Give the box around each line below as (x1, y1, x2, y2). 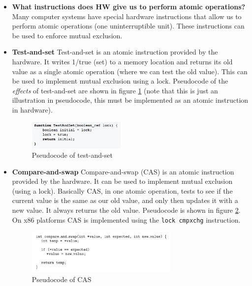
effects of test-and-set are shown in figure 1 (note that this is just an (12, 85, 218, 95)
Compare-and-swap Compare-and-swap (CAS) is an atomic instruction (12, 166, 234, 176)
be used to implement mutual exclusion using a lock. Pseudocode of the (12, 76, 228, 86)
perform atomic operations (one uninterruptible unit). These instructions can (12, 21, 245, 31)
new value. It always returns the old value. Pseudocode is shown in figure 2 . (12, 205, 241, 215)
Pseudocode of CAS (31, 274, 92, 285)
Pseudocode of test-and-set (31, 150, 113, 160)
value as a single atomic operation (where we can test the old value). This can (12, 66, 248, 76)
